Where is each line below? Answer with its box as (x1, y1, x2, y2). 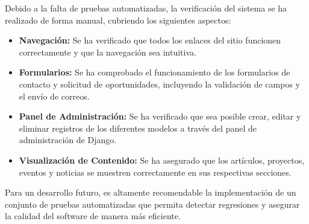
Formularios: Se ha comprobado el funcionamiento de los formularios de (19, 66, 290, 78)
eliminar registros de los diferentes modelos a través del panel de (19, 121, 257, 134)
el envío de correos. (19, 89, 90, 102)
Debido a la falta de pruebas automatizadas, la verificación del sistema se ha (5, 2, 287, 14)
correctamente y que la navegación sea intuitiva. (19, 45, 196, 58)
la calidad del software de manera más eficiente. (5, 210, 181, 222)
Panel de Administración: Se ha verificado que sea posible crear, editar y (19, 110, 301, 123)
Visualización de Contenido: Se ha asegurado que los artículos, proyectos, (19, 153, 305, 166)
